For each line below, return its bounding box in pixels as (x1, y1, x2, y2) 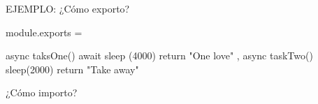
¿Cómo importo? (6, 85, 78, 100)
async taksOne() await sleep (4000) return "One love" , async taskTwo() (6, 48, 313, 63)
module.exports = (6, 24, 82, 39)
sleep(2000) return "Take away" (6, 61, 139, 76)
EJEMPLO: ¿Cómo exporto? (6, 1, 130, 15)
